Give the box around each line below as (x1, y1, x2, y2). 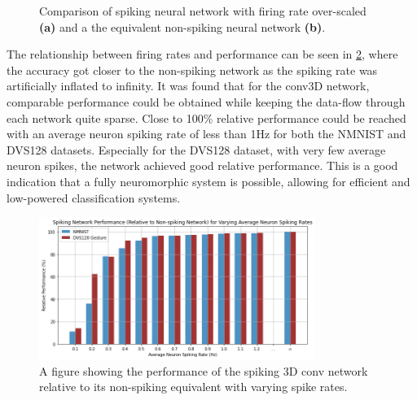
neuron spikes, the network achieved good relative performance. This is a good (7, 157, 398, 174)
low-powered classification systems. (7, 189, 181, 206)
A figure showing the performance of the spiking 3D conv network (39, 362, 368, 379)
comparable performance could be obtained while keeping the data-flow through (7, 93, 406, 110)
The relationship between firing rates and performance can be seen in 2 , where (7, 46, 398, 63)
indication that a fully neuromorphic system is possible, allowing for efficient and (7, 172, 410, 189)
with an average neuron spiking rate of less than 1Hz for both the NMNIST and (7, 125, 406, 142)
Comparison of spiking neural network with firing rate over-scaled (39, 2, 367, 19)
